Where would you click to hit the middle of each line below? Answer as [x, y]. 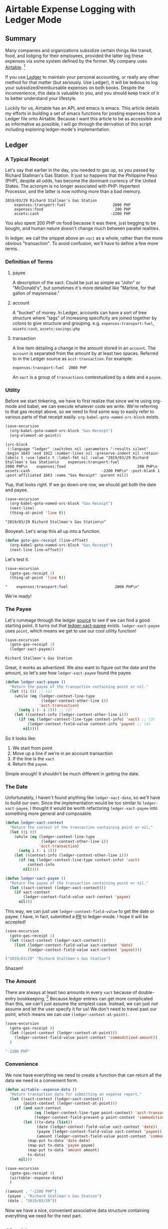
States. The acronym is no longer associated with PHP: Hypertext [72, 186]
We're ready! [18, 596]
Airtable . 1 [15, 67]
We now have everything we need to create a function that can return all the [83, 1075]
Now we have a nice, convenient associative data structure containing [77, 1210]
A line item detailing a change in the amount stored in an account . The [84, 348]
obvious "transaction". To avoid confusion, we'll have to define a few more [82, 244]
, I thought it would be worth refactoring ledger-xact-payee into [92, 808]
